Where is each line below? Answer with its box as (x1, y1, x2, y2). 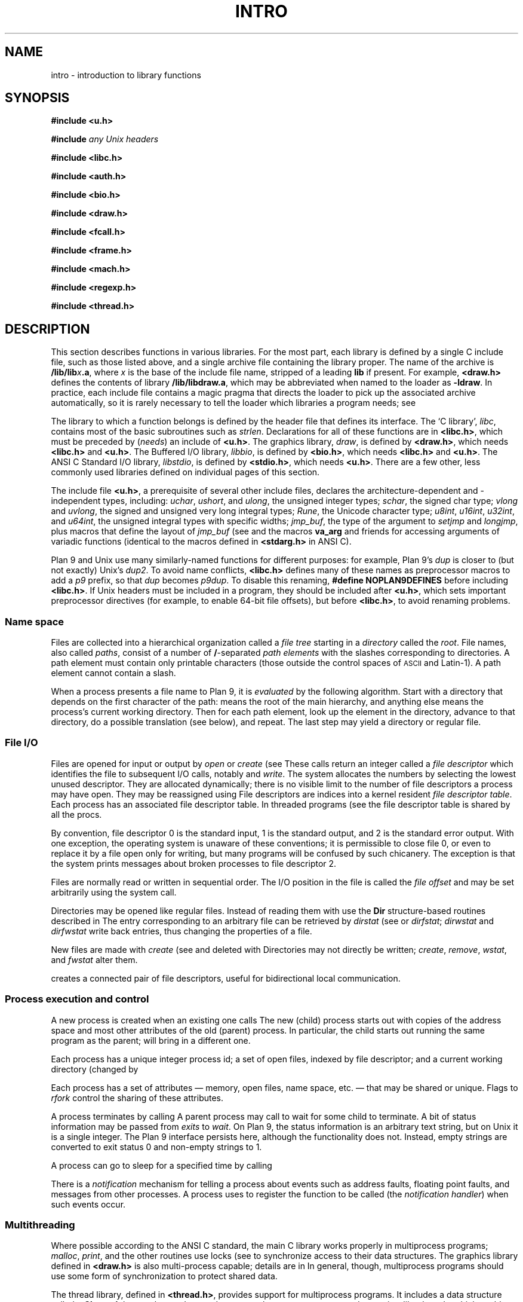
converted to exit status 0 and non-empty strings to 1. (51, 1141, 262, 1152)
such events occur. (51, 1199, 126, 1209)
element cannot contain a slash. (51, 668, 176, 678)
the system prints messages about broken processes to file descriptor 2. (51, 858, 337, 869)
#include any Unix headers (51, 134, 159, 145)
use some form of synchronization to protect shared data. (51, 1271, 278, 1282)
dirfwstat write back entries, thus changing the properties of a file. (51, 925, 312, 936)
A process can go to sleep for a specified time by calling (51, 1160, 272, 1170)
